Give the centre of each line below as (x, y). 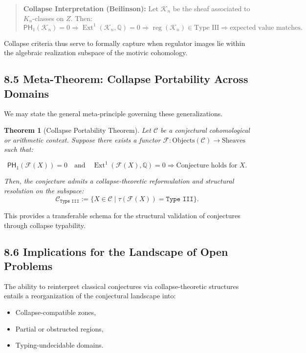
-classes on (48, 18)
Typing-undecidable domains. (59, 345)
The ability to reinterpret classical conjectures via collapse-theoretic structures (121, 286)
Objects (184, 140)
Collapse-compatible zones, (56, 312)
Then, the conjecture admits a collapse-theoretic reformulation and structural (119, 181)
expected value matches (265, 28)
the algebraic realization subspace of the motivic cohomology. (96, 52)
